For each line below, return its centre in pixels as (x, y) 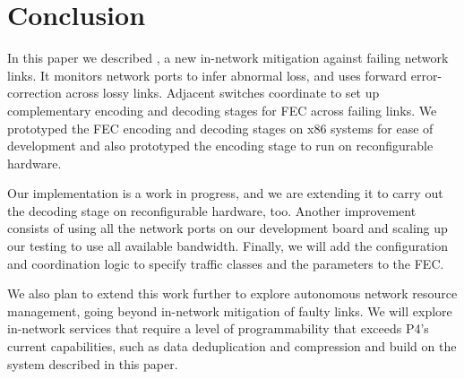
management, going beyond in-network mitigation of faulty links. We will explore (230, 310)
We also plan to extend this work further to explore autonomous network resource (232, 293)
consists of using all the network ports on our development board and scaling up (228, 228)
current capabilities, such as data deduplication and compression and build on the (232, 346)
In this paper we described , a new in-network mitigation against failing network (228, 58)
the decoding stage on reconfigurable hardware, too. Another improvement (212, 210)
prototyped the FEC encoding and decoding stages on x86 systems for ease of (220, 128)
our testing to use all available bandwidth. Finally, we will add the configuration (228, 246)
